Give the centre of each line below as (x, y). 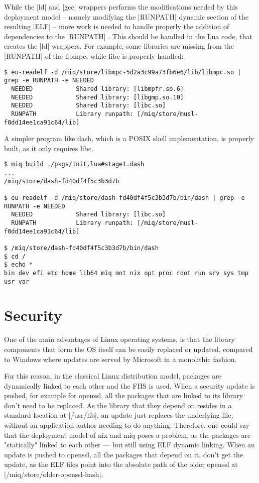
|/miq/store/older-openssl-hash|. (54, 474)
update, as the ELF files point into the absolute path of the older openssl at (121, 464)
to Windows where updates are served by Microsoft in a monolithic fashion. (120, 359)
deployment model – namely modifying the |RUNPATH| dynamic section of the (126, 16)
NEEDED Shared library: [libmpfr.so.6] (97, 89)
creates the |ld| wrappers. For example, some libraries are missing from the (119, 46)
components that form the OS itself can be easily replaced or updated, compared (128, 349)
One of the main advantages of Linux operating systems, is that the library (119, 339)
